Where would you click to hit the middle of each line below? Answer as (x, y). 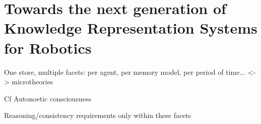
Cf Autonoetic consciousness (48, 98)
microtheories (32, 82)
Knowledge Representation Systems (131, 28)
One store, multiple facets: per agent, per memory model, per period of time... (125, 72)
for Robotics (48, 47)
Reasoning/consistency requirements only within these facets (98, 115)
